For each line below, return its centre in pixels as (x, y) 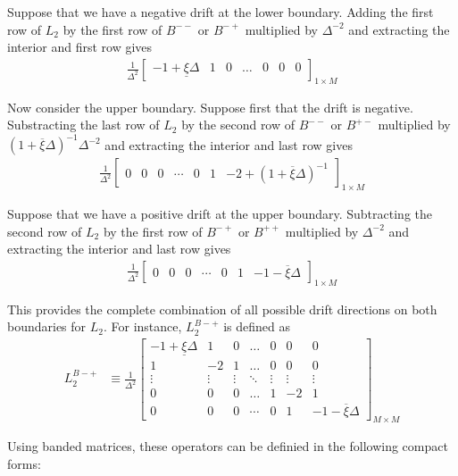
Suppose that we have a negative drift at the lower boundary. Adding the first (221, 12)
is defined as (257, 326)
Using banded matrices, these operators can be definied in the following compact (228, 446)
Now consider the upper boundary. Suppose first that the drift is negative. (210, 107)
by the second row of (238, 125)
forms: (24, 463)
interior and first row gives (80, 47)
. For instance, (142, 326)
